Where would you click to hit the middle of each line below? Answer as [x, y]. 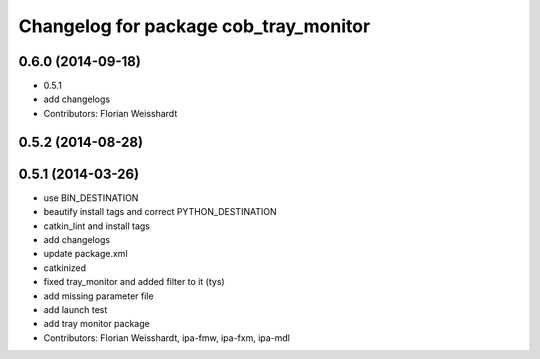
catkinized [65, 267]
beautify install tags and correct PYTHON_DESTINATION [160, 212]
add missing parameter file [98, 296]
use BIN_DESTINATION [91, 197]
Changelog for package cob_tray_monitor [194, 26]
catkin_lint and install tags [96, 226]
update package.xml [86, 254]
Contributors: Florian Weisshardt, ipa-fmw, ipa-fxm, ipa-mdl [166, 337]
